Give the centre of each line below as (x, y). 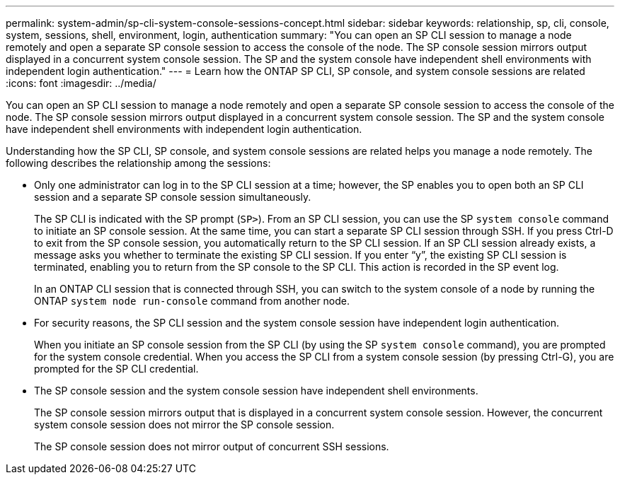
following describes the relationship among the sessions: (138, 163)
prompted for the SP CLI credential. (116, 369)
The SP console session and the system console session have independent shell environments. (256, 391)
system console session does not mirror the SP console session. (184, 425)
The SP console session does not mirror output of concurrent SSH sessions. (212, 446)
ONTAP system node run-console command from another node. (192, 301)
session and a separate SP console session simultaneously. (173, 197)
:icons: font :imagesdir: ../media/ (81, 83)
